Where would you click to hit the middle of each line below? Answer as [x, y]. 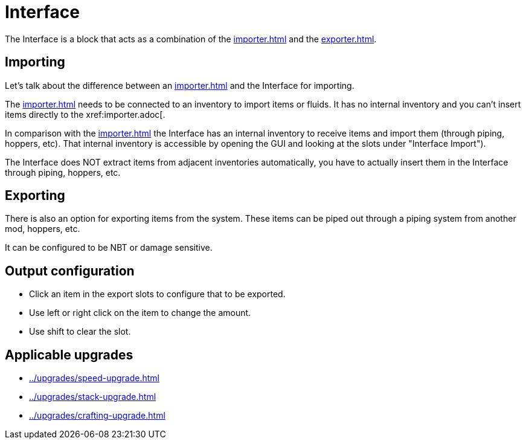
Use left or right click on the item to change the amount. [140, 313]
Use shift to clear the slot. [80, 332]
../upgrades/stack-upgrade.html [93, 397]
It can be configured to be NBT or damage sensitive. [109, 248]
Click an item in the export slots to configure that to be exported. [157, 294]
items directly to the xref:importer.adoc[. [85, 114]
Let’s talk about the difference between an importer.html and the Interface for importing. [180, 85]
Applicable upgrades [69, 355]
